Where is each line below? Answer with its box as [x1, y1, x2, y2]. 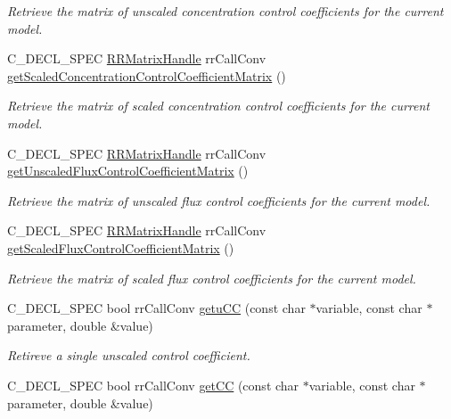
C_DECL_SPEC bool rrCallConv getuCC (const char [7, 299, 306, 317]
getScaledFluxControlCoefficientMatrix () [7, 238, 234, 257]
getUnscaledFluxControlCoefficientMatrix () [7, 161, 249, 180]
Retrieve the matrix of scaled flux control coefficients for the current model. [7, 268, 416, 287]
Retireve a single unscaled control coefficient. [7, 346, 250, 365]
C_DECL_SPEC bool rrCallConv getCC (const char [7, 375, 299, 394]
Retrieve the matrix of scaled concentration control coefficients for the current [7, 96, 430, 115]
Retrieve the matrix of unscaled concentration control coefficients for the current [7, 2, 444, 20]
